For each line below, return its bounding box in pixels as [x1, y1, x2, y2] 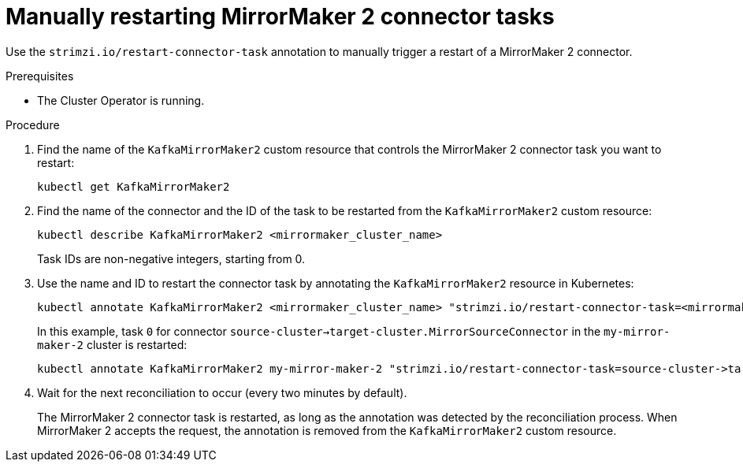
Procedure [6, 117, 60, 132]
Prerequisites [6, 69, 74, 83]
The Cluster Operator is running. [37, 93, 205, 107]
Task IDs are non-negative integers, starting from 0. [37, 251, 306, 266]
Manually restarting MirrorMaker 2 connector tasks [6, 3, 555, 30]
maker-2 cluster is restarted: [37, 337, 188, 351]
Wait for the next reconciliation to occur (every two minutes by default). [37, 385, 407, 399]
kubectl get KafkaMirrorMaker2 [37, 180, 230, 193]
